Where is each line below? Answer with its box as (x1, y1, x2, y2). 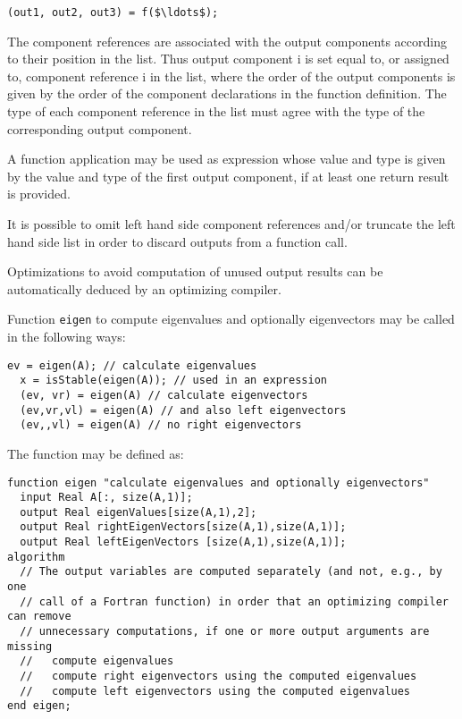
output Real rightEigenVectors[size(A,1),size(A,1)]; (20, 520, 347, 534)
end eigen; (7, 699, 71, 713)
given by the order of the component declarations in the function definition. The (7, 84, 447, 103)
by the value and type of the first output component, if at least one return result (7, 166, 449, 185)
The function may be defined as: (7, 444, 184, 462)
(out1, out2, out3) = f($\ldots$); (7, 6, 219, 19)
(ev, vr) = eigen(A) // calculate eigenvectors (20, 388, 308, 402)
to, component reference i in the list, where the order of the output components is (7, 66, 456, 85)
